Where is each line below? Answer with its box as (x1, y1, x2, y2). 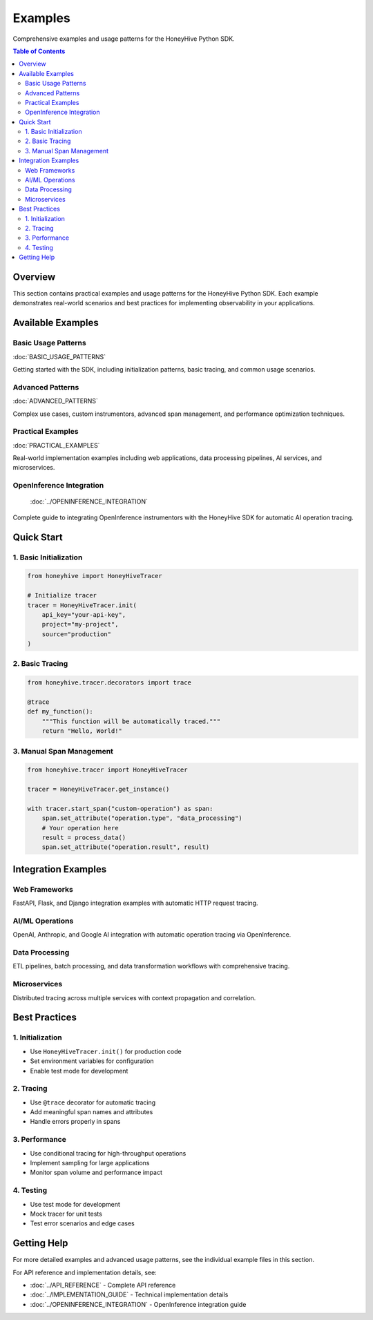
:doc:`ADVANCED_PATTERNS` (12, 397, 98, 405)
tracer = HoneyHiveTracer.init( (27, 601, 137, 609)
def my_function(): (27, 708, 93, 716)
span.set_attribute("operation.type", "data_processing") (41, 814, 242, 822)
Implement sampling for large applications (30, 1159, 150, 1167)
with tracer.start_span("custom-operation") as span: (27, 805, 213, 812)
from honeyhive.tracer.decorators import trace (27, 679, 191, 687)
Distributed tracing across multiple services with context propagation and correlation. (12, 993, 256, 1002)
